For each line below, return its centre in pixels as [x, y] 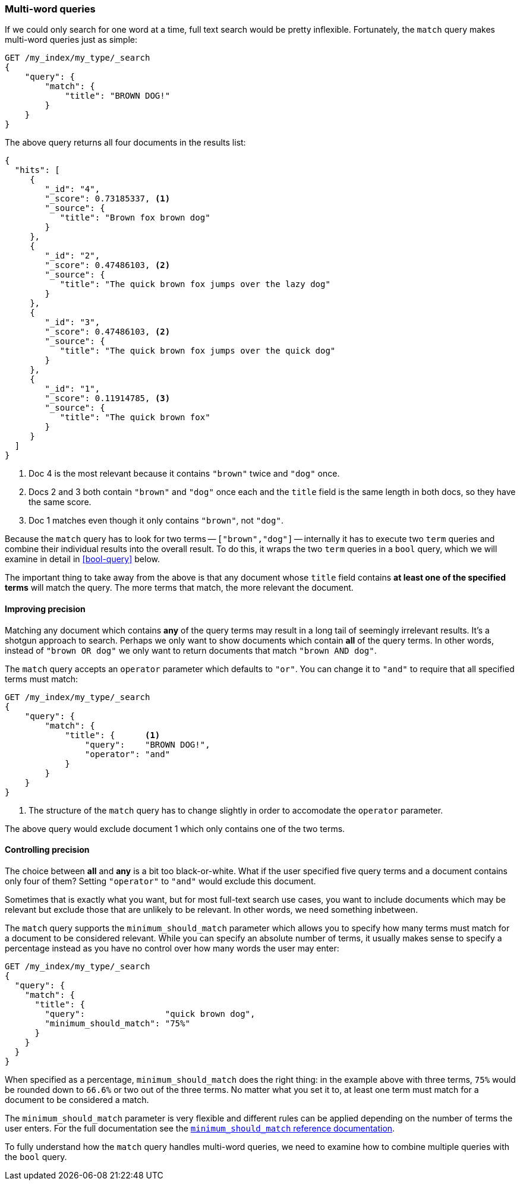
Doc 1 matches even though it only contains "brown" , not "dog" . [156, 521]
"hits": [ [37, 170]
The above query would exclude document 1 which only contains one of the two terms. [175, 828]
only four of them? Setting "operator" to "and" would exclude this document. [160, 881]
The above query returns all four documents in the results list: [125, 143]
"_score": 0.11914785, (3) [108, 398]
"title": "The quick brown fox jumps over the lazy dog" [195, 284]
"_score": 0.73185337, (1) [108, 199]
